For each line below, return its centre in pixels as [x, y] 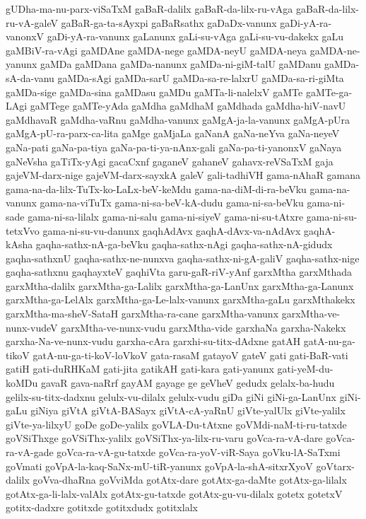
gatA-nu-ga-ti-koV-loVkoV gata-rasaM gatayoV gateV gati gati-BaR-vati [190, 355]
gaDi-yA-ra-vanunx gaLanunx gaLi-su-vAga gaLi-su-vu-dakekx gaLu [195, 36]
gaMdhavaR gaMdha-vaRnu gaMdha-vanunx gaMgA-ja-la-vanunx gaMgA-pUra [178, 119]
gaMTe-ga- [329, 92]
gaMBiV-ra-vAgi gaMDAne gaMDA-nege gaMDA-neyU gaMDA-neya [157, 50]
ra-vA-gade [30, 452]
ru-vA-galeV [32, 22]
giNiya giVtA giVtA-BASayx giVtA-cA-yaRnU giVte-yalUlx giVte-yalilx [188, 410]
